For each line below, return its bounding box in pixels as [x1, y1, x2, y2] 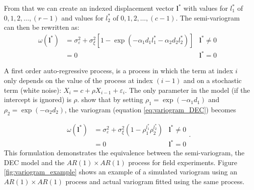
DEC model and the [4, 157, 65, 167]
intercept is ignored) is [4, 94, 72, 105]
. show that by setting [77, 94, 143, 105]
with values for [183, 3, 228, 13]
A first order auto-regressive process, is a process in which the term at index [4, 65, 233, 76]
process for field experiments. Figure [128, 157, 237, 167]
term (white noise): [4, 84, 61, 95]
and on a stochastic [183, 75, 242, 85]
